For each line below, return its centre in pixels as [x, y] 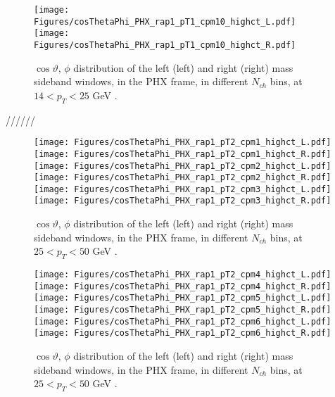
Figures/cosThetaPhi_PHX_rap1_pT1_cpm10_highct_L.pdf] [165, 21]
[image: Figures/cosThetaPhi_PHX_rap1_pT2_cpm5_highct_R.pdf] [183, 310]
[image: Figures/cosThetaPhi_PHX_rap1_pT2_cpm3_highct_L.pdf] [183, 189]
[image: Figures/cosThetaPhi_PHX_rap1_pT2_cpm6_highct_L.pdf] [183, 321]
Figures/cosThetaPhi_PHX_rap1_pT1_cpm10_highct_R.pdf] [165, 45]
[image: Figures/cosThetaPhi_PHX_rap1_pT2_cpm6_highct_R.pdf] [183, 333]
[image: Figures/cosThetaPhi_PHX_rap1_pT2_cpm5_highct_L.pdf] [183, 298]
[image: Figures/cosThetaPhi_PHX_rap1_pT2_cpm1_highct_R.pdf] [183, 154]
